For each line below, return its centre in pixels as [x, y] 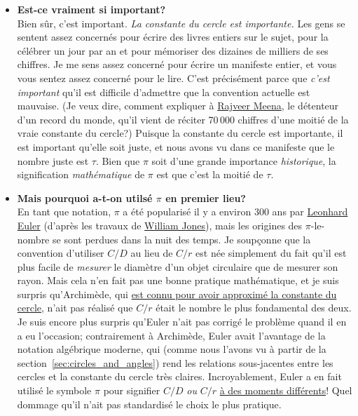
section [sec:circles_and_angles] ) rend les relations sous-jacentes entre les [175, 362]
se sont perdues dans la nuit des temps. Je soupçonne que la [182, 239]
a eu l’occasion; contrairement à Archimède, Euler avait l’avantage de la [171, 335]
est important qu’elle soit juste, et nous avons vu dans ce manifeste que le [176, 146]
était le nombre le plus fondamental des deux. [254, 308]
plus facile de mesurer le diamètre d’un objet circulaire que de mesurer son [178, 266]
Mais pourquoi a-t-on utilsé [85, 197]
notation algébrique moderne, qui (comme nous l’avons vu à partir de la [172, 349]
